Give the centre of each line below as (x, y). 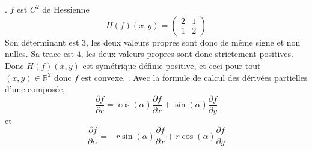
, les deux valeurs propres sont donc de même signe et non (193, 42)
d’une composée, (35, 89)
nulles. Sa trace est (39, 54)
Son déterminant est (42, 42)
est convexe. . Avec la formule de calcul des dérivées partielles (194, 77)
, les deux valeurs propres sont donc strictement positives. (187, 54)
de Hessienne (66, 9)
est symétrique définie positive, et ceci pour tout (172, 65)
